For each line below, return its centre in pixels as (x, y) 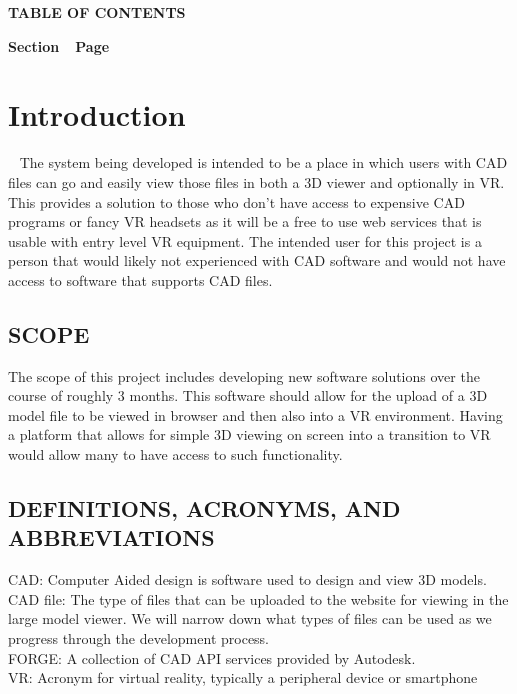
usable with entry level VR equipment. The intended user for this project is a (245, 240)
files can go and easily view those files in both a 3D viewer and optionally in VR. (256, 181)
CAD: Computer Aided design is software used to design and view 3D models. (247, 579)
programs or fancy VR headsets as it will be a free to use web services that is (245, 221)
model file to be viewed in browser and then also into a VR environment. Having (255, 414)
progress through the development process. (139, 638)
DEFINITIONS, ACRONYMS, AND (204, 508)
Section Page (59, 45)
